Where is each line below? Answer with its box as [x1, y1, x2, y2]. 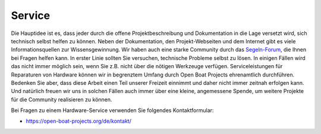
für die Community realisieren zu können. [11, 95, 112, 103]
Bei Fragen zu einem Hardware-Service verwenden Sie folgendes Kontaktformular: [11, 107, 214, 114]
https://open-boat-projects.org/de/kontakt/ [26, 117, 132, 125]
